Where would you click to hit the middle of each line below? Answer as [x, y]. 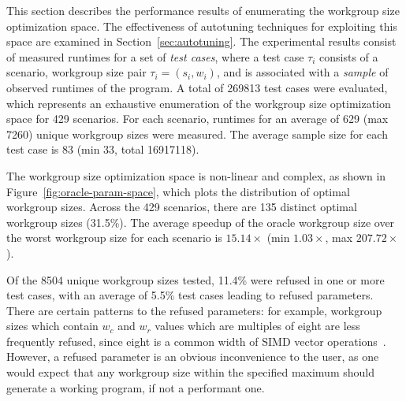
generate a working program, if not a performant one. [136, 387]
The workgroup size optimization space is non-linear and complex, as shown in [196, 175]
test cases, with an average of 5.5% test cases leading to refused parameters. [190, 295]
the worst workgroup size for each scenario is [114, 238]
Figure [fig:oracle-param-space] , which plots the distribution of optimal [178, 191]
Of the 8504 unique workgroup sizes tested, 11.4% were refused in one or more [196, 279]
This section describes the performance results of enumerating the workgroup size [203, 10]
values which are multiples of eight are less [257, 326]
